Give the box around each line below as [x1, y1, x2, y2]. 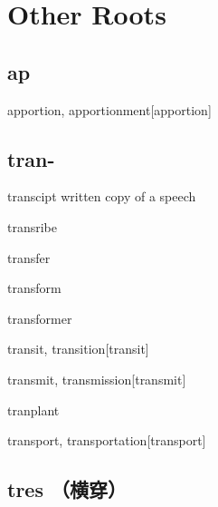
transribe [7, 217, 58, 236]
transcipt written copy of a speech [7, 187, 196, 206]
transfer [7, 248, 51, 267]
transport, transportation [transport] [7, 431, 206, 450]
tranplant [7, 400, 60, 419]
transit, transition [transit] [7, 339, 149, 358]
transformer [7, 308, 72, 327]
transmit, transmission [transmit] [7, 369, 186, 388]
